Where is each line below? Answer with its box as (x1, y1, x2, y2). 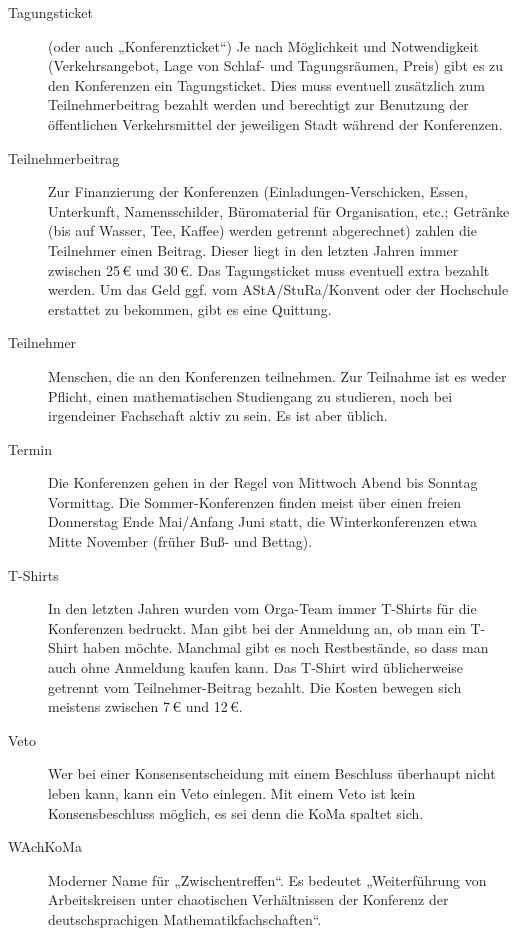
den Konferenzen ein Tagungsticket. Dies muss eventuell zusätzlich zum (48, 74, 485, 95)
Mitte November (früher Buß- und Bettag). (48, 531, 313, 552)
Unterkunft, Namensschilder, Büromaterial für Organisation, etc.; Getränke (48, 200, 510, 221)
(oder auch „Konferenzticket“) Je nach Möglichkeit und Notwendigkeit (48, 35, 479, 56)
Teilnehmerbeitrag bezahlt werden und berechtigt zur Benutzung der (48, 94, 469, 115)
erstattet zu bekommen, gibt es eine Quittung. (48, 298, 332, 319)
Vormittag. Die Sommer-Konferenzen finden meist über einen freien (48, 491, 462, 512)
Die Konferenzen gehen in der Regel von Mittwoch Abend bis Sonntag (48, 472, 478, 493)
